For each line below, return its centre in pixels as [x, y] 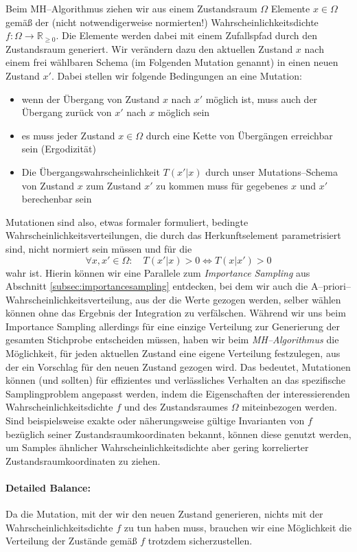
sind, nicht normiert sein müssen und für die [99, 248]
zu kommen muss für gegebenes [222, 185]
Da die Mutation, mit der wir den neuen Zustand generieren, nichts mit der [164, 514]
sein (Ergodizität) [59, 149]
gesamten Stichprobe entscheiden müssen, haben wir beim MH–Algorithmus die [172, 340]
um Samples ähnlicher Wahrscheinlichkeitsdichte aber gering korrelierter [157, 447]
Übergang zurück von [67, 112]
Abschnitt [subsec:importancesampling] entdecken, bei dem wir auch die [157, 286]
